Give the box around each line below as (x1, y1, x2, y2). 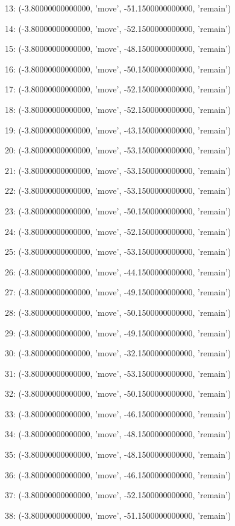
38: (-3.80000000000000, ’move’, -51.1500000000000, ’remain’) (5, 508, 231, 521)
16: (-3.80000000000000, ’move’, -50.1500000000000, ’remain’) (5, 62, 231, 75)
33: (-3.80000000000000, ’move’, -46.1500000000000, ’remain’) (5, 407, 231, 420)
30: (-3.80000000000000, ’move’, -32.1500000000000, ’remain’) (5, 347, 231, 359)
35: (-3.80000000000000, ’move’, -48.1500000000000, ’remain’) (5, 448, 231, 461)
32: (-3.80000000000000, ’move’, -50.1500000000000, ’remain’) (5, 387, 231, 400)
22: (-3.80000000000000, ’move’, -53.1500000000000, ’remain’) (5, 184, 231, 197)
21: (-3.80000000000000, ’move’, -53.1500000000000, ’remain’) (5, 164, 231, 176)
